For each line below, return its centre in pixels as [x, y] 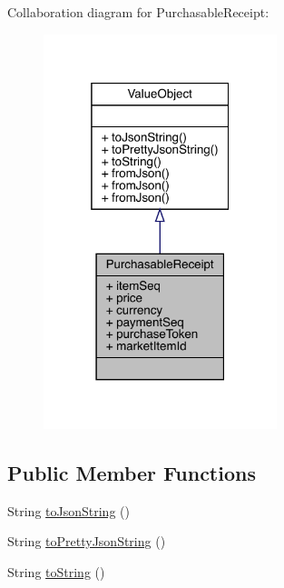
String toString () [56, 571]
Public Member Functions [132, 472]
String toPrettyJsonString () [87, 541]
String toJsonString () [69, 510]
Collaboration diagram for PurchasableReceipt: [138, 12]
